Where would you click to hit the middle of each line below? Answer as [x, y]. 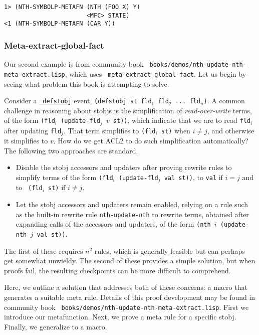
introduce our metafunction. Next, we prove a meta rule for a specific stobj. [120, 317]
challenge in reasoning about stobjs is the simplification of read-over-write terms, [128, 110]
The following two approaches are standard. [71, 150]
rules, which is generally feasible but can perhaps [170, 250]
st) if [57, 187]
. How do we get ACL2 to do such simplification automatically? [151, 141]
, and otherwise [231, 130]
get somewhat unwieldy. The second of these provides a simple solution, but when [130, 261]
